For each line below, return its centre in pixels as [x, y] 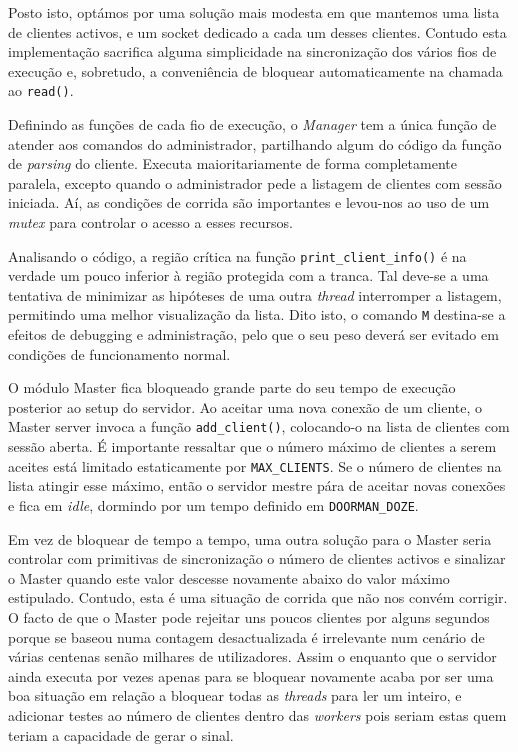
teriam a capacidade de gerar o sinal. [121, 734]
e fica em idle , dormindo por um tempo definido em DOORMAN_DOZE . [213, 504]
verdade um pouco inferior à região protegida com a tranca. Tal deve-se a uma [248, 275]
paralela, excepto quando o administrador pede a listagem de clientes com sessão [255, 182]
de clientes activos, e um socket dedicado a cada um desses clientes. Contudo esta [257, 31]
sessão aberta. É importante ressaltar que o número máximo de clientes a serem [252, 446]
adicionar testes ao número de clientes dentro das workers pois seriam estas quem [257, 714]
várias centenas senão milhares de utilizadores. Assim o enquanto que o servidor [252, 656]
